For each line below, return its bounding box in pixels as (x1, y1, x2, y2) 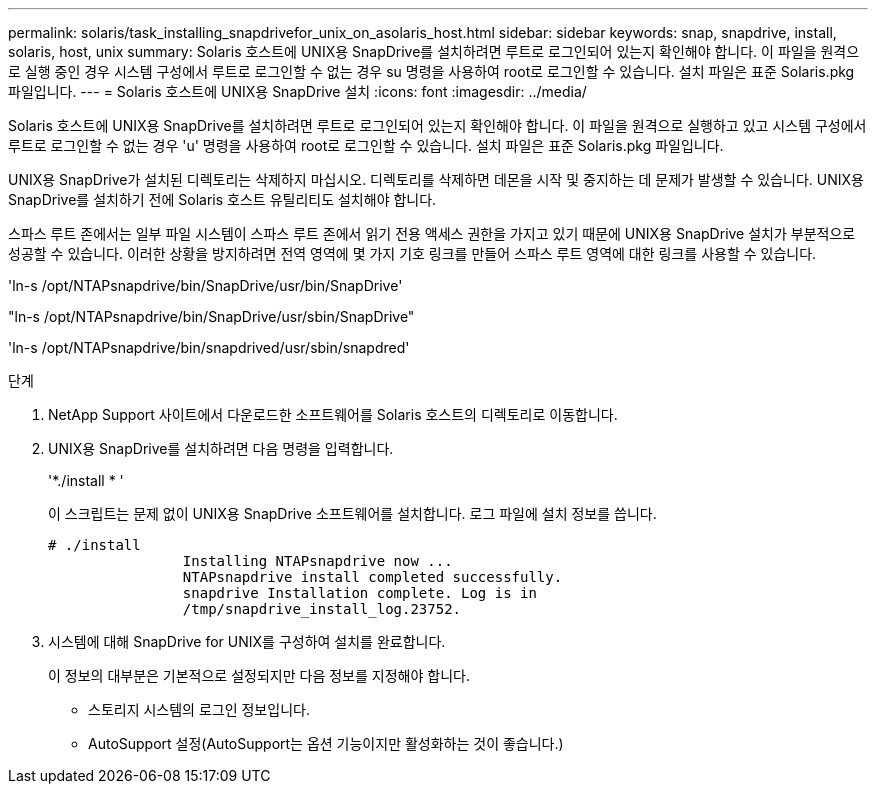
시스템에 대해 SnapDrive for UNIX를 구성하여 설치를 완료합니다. (48, 633, 446, 650)
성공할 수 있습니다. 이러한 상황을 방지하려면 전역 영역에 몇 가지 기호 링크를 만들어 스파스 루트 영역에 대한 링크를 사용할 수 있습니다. (8, 245, 817, 262)
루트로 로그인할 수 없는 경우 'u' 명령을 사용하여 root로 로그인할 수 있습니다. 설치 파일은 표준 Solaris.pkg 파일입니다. (8, 137, 724, 154)
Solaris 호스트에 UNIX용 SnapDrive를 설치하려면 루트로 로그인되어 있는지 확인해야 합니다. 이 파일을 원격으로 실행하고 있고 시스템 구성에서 (8, 117, 867, 134)
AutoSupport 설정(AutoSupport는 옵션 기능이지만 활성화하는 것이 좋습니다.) (88, 735, 564, 752)
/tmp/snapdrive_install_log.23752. (182, 601, 462, 617)
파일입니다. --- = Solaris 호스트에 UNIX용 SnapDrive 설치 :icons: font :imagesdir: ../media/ (8, 83, 587, 100)
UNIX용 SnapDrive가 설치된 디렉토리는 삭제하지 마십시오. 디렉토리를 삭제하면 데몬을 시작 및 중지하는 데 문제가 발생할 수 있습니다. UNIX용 (8, 171, 864, 188)
